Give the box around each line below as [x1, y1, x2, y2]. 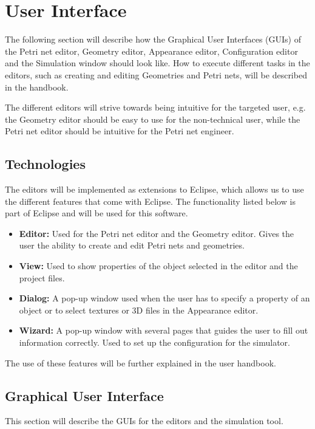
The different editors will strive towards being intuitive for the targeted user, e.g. [5, 101, 306, 114]
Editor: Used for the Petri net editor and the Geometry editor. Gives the [19, 227, 294, 239]
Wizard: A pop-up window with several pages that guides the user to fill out [19, 324, 308, 337]
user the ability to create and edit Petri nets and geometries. [19, 239, 245, 252]
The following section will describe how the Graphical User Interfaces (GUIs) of [5, 33, 301, 46]
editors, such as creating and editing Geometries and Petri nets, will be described [5, 68, 307, 81]
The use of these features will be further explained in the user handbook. [5, 356, 276, 369]
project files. [19, 271, 65, 284]
